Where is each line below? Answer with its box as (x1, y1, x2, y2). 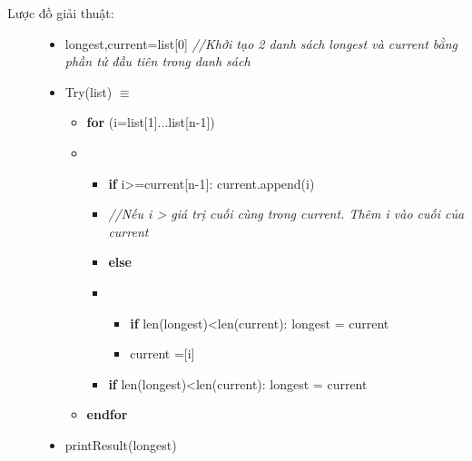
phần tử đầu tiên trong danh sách (64, 52, 251, 71)
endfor (86, 405, 128, 424)
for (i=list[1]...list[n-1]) (86, 113, 215, 132)
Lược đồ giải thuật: (7, 4, 114, 22)
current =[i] (130, 344, 195, 363)
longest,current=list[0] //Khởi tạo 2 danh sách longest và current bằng (64, 34, 458, 53)
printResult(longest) (64, 435, 177, 454)
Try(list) (64, 82, 113, 101)
